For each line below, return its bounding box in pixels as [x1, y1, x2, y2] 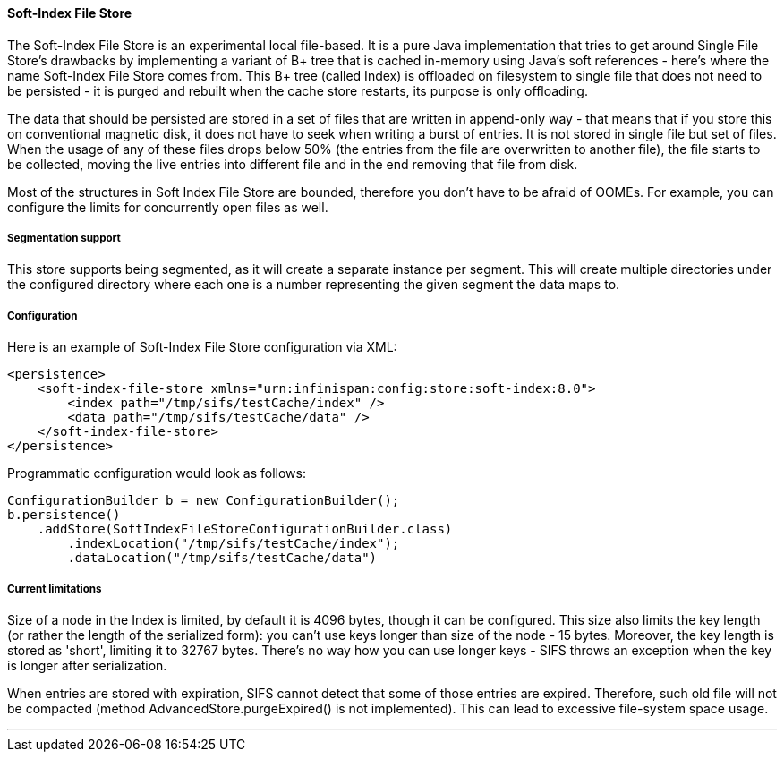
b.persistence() [7, 507, 121, 523]
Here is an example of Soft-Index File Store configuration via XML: [7, 339, 397, 355]
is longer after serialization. [7, 657, 167, 673]
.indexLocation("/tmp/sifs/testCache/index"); [67, 536, 400, 551]
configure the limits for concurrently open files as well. [7, 199, 328, 215]
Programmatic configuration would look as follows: [7, 465, 306, 482]
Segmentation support [7, 232, 121, 244]
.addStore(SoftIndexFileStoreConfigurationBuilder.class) [37, 522, 453, 537]
